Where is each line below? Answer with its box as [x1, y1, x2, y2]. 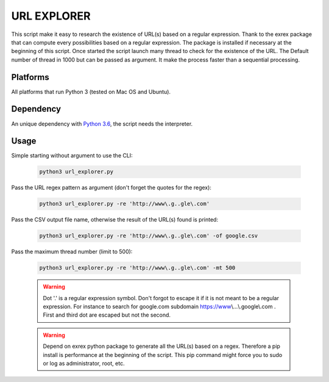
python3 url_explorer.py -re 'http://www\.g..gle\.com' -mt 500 [39, 264, 236, 272]
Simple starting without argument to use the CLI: [11, 152, 133, 159]
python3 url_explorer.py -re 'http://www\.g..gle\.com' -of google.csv [39, 232, 258, 239]
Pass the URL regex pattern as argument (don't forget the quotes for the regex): [11, 184, 211, 192]
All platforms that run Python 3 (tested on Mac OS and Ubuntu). [11, 88, 171, 95]
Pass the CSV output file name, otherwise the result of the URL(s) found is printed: [11, 216, 219, 223]
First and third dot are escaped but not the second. [43, 311, 171, 319]
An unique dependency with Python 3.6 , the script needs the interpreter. [11, 120, 193, 128]
